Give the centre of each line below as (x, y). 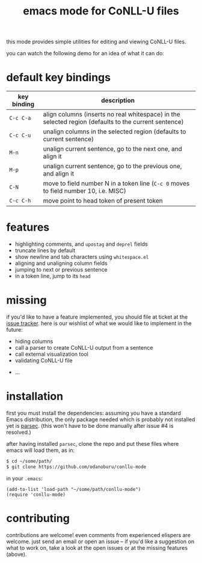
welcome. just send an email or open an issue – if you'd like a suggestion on (100, 541)
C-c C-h (20, 201)
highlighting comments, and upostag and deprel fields (81, 244)
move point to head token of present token (103, 201)
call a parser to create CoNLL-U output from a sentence (84, 348)
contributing (38, 518)
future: (14, 330)
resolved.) (19, 432)
